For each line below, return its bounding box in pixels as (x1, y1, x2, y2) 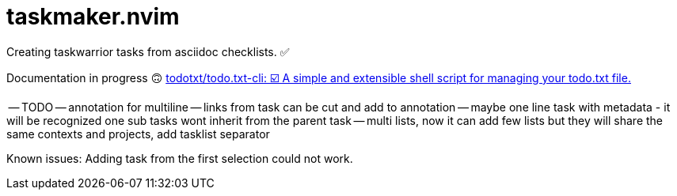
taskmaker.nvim (6, 3, 180, 30)
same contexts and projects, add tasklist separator (6, 126, 270, 141)
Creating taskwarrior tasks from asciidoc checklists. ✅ (6, 44, 290, 58)
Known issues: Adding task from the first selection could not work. (6, 151, 353, 165)
